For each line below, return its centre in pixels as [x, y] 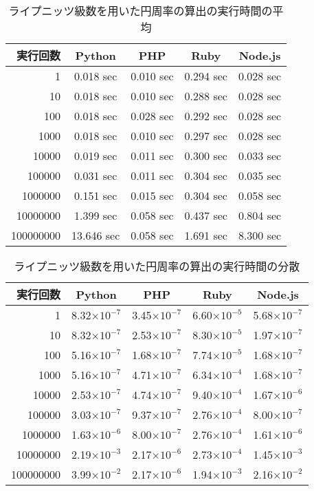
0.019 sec [96, 156]
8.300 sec [260, 235]
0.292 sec [206, 116]
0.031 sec [96, 175]
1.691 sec [206, 235]
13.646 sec [96, 235]
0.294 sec [206, 76]
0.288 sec [206, 96]
